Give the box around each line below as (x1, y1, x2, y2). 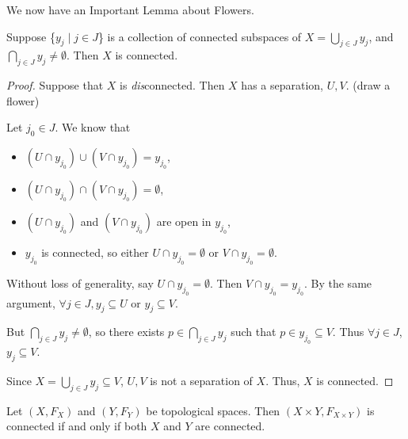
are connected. (195, 418, 265, 434)
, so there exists (88, 323, 165, 340)
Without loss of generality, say (6, 274, 154, 291)
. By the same (303, 274, 372, 291)
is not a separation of (150, 372, 253, 389)
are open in (156, 213, 212, 230)
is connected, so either (41, 244, 149, 261)
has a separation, (241, 77, 324, 94)
